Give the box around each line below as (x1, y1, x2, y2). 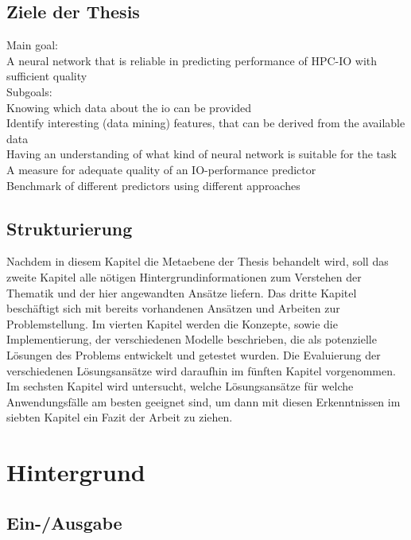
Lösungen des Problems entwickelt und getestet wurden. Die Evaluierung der (6, 346, 381, 363)
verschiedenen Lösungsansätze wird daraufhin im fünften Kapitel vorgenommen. (6, 362, 396, 379)
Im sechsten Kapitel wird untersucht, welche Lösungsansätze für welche (6, 378, 354, 394)
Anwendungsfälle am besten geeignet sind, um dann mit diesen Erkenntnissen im (6, 393, 401, 410)
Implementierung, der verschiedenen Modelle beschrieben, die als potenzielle (6, 331, 377, 348)
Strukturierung (6, 216, 133, 240)
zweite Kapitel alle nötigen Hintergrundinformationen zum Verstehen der (6, 268, 362, 285)
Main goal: (6, 37, 58, 53)
